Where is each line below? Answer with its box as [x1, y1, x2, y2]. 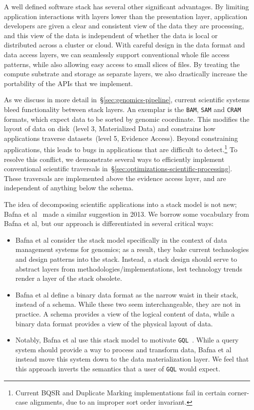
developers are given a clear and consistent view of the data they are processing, [4, 21, 244, 31]
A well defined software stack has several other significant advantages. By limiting [4, 1, 249, 11]
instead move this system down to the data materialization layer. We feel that [15, 354, 249, 364]
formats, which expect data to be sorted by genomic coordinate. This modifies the [4, 114, 250, 124]
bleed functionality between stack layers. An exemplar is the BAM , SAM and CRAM [4, 104, 241, 114]
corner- [228, 387, 249, 397]
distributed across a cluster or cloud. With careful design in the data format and [4, 40, 245, 50]
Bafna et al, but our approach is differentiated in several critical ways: [4, 218, 214, 228]
